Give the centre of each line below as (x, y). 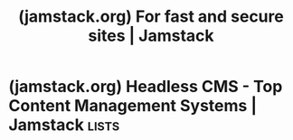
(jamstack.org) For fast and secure (151, 17)
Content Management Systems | (133, 106)
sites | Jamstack (151, 36)
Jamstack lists (64, 125)
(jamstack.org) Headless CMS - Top (146, 87)
